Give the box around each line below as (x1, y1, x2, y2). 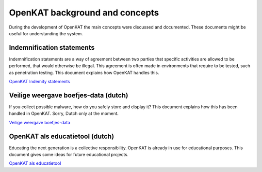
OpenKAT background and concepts (9, 7, 159, 18)
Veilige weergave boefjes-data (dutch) (9, 91, 129, 99)
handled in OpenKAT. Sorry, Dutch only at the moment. (9, 111, 119, 116)
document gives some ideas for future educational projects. (9, 152, 129, 157)
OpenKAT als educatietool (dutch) (9, 132, 114, 140)
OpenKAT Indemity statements (9, 79, 70, 85)
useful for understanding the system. (9, 30, 83, 36)
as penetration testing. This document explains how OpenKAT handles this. (9, 70, 160, 75)
